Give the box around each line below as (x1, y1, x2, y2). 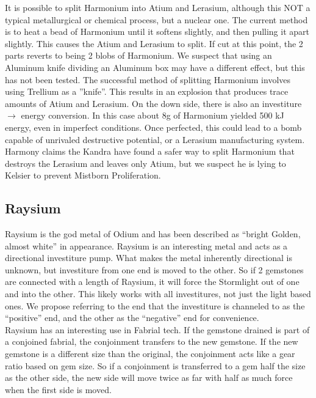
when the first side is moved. (5, 383, 112, 396)
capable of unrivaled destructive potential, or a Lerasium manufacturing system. (5, 133, 305, 146)
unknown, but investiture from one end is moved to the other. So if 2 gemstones (5, 263, 304, 276)
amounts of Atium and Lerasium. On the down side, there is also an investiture (5, 97, 302, 109)
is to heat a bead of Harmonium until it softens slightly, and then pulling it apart (5, 25, 309, 38)
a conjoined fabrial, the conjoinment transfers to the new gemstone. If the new (5, 335, 298, 348)
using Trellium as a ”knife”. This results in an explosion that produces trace (5, 85, 289, 98)
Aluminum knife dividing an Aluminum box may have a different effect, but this (5, 61, 305, 73)
